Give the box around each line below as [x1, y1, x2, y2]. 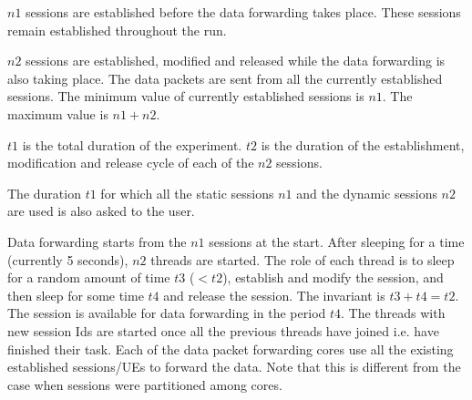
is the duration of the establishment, [261, 135, 465, 154]
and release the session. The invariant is [163, 285, 385, 304]
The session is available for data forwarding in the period [7, 303, 326, 323]
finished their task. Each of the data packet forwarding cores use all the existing [7, 339, 454, 358]
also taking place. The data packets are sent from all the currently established [7, 68, 443, 87]
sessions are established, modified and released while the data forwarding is [26, 51, 446, 70]
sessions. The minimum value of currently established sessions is [7, 87, 364, 106]
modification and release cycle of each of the [7, 153, 254, 172]
